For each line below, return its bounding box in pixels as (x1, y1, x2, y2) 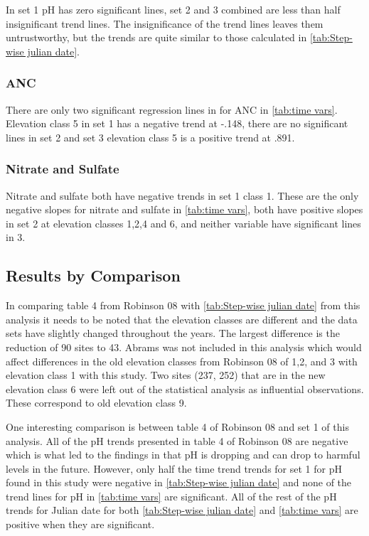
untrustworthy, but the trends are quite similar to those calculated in (6, 30, 307, 45)
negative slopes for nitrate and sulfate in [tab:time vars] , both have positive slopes (6, 202, 363, 217)
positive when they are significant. (6, 517, 155, 532)
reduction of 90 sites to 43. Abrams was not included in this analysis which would (6, 339, 362, 354)
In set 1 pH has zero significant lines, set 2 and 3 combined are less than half (6, 2, 341, 16)
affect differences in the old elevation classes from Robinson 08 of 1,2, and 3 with (6, 353, 358, 368)
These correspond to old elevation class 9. (6, 395, 187, 410)
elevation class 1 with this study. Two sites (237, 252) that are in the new (6, 368, 326, 382)
